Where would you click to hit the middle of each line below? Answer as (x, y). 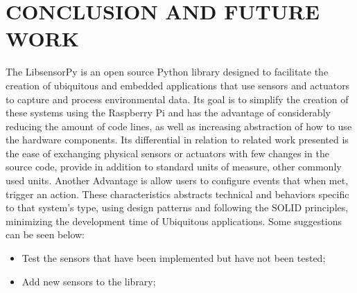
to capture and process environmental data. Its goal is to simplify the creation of (177, 99)
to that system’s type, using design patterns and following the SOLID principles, (177, 207)
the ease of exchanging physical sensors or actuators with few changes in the (167, 153)
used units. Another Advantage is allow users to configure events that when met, (177, 180)
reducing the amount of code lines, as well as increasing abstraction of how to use (179, 126)
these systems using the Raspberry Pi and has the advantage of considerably (168, 113)
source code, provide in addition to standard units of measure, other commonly (174, 167)
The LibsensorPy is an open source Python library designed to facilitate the (167, 72)
